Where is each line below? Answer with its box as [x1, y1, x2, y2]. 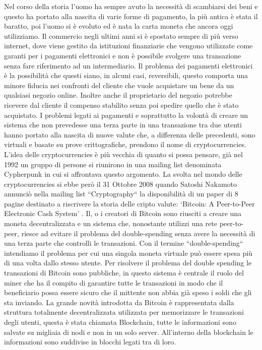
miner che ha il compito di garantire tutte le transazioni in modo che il [4, 277, 223, 288]
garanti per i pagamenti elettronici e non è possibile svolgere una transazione [4, 50, 241, 60]
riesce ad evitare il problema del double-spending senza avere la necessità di [21, 228, 255, 238]
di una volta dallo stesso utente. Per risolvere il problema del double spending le [4, 257, 252, 268]
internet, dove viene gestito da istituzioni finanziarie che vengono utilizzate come [4, 40, 253, 51]
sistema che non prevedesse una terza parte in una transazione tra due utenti [4, 119, 242, 130]
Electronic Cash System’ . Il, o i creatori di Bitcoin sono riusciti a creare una [4, 208, 242, 219]
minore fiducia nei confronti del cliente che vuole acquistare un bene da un [4, 80, 234, 90]
